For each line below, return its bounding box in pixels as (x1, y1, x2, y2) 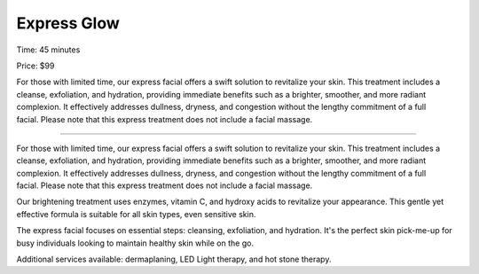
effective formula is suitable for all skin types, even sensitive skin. (16, 208, 256, 219)
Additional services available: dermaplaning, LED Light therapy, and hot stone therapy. (16, 254, 332, 265)
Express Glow (16, 13, 120, 33)
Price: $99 (16, 60, 55, 71)
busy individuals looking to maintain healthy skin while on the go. (16, 238, 255, 248)
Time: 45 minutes (16, 44, 81, 55)
